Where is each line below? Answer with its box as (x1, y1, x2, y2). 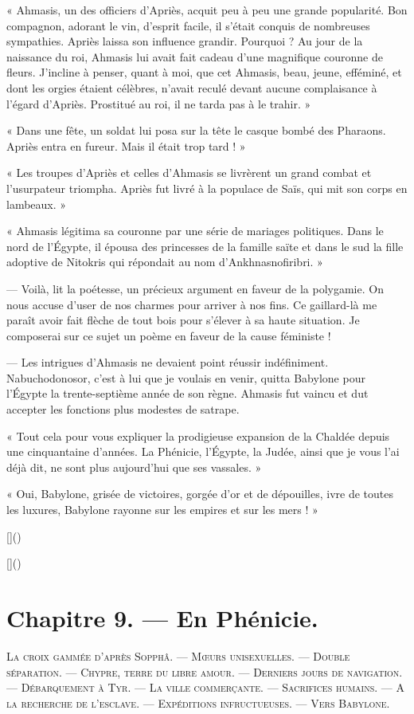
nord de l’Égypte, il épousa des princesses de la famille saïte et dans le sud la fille (6, 237, 404, 254)
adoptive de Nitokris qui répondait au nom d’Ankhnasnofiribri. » (6, 253, 323, 270)
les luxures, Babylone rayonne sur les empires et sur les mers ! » (6, 501, 318, 518)
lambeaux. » (6, 195, 67, 212)
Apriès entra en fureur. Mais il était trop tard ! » (6, 137, 246, 154)
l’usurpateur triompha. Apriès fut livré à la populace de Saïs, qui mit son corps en (6, 179, 408, 196)
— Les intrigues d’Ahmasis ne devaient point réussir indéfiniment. (6, 354, 329, 371)
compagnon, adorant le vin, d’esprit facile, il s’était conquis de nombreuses (6, 17, 370, 33)
